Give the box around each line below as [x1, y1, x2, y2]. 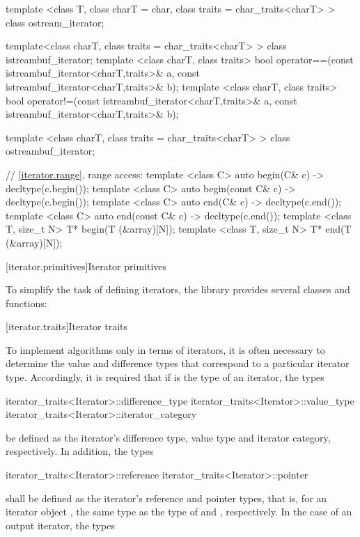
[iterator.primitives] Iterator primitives [6, 258, 167, 273]
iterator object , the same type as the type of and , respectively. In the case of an [6, 504, 352, 519]
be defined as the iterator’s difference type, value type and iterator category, [6, 430, 331, 444]
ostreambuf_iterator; [6, 143, 95, 158]
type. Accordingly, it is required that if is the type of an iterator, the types [6, 370, 324, 384]
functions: [6, 295, 47, 310]
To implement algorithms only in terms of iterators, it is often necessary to [6, 342, 325, 357]
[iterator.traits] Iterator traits [6, 319, 128, 334]
